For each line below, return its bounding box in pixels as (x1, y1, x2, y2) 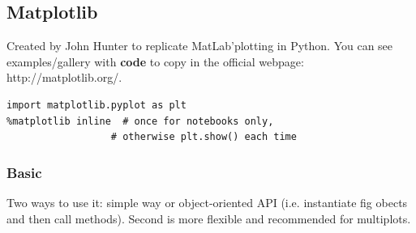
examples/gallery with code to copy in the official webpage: (6, 53, 304, 70)
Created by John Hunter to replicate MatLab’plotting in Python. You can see (6, 37, 393, 54)
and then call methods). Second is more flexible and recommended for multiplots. (6, 210, 411, 227)
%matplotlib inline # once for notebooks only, (6, 115, 274, 127)
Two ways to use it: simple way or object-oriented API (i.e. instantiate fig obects (6, 193, 408, 210)
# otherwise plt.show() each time (110, 131, 297, 143)
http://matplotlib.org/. (6, 69, 122, 86)
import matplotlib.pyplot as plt (6, 99, 187, 111)
